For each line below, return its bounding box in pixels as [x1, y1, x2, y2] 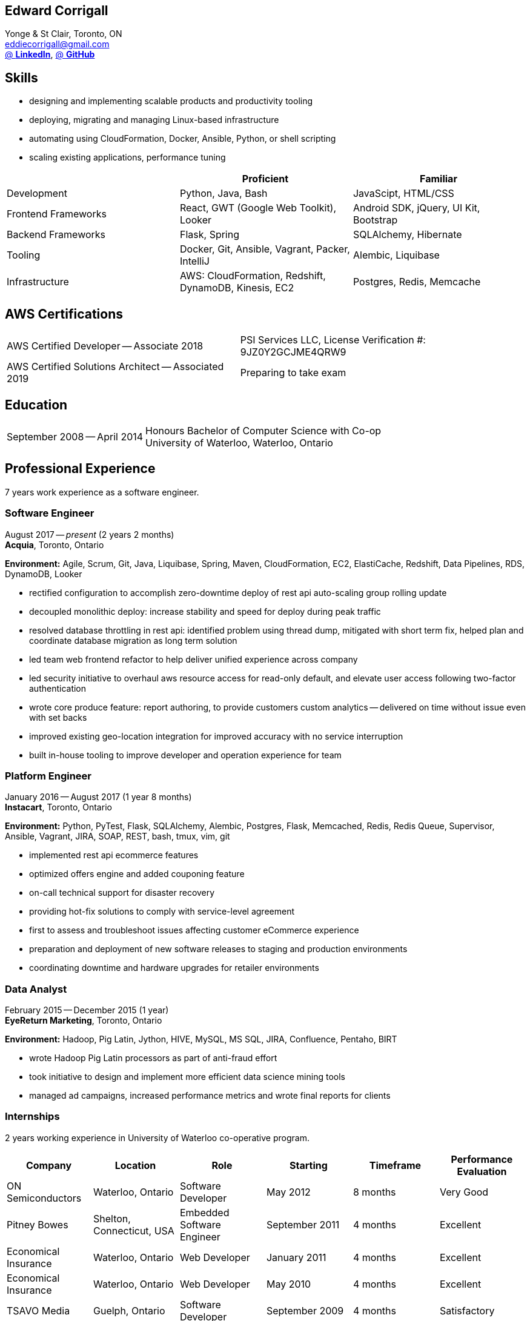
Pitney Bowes [7, 1218, 68, 1231]
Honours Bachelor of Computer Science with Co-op [145, 424, 382, 437]
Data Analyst [5, 982, 67, 995]
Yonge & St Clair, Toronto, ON [5, 28, 122, 39]
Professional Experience [5, 461, 156, 477]
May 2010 [266, 1277, 311, 1290]
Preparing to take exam [240, 366, 346, 379]
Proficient [242, 173, 289, 185]
